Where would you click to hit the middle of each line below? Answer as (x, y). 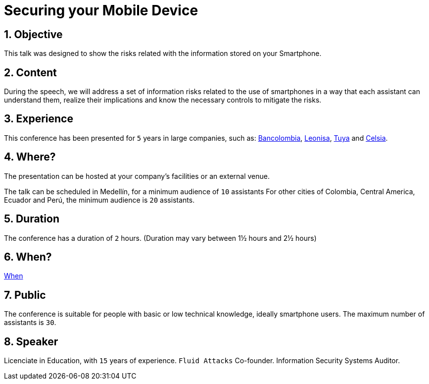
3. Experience (39, 119)
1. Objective (33, 34)
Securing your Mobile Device (101, 10)
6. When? (28, 257)
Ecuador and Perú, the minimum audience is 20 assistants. (99, 200)
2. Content (30, 72)
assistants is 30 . (30, 323)
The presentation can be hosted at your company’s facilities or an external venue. (137, 176)
